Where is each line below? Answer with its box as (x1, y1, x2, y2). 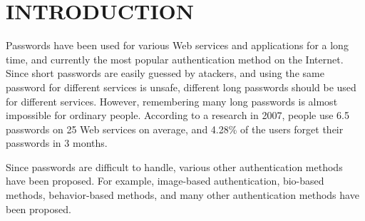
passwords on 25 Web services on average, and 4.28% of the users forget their (6, 121, 344, 136)
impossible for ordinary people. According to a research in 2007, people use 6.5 (6, 108, 349, 123)
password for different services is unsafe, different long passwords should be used (6, 79, 356, 94)
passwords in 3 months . (6, 135, 108, 150)
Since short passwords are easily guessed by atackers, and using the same (6, 66, 324, 81)
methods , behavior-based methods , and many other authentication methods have (6, 187, 359, 202)
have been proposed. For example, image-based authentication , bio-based (6, 173, 324, 188)
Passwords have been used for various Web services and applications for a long (6, 38, 349, 53)
